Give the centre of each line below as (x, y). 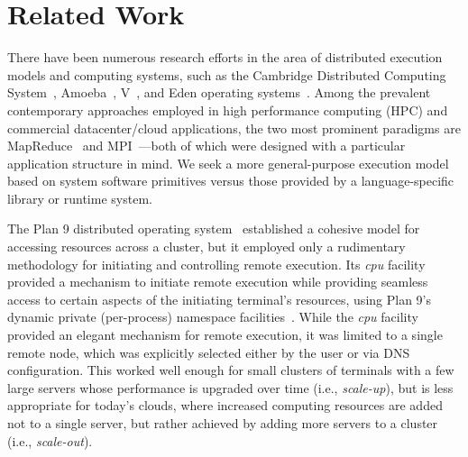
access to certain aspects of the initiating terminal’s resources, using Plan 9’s (220, 299)
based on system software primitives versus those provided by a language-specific (231, 181)
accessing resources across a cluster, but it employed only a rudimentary (206, 247)
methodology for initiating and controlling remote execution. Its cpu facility (216, 264)
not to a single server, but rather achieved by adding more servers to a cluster (223, 423)
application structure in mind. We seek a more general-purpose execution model (228, 163)
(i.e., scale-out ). (50, 440)
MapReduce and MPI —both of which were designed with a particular (206, 146)
